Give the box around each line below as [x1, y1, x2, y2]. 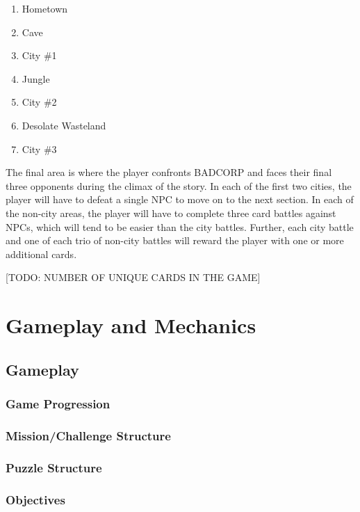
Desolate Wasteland [22, 118, 106, 132]
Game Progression [6, 394, 111, 412]
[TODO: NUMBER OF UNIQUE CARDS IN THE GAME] [6, 270, 261, 285]
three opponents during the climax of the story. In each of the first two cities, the [6, 178, 352, 193]
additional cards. [6, 246, 77, 261]
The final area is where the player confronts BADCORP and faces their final [6, 165, 332, 179]
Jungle [22, 71, 50, 86]
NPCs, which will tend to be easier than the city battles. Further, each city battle [6, 219, 354, 234]
